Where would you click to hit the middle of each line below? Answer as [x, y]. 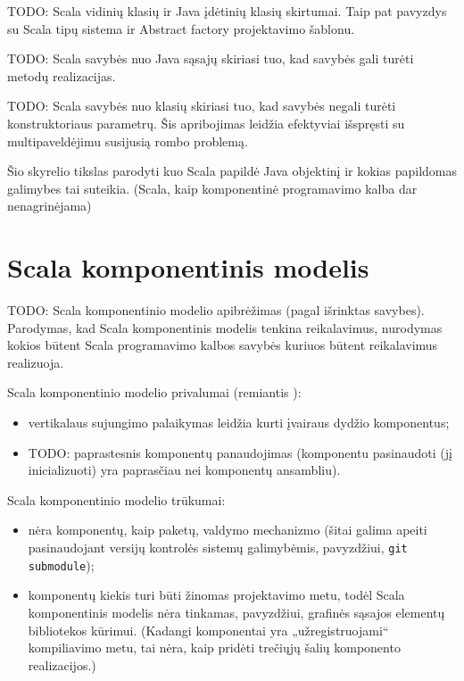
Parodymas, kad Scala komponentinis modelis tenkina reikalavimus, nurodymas [225, 327]
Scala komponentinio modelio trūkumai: [116, 499]
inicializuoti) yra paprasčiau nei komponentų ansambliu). [184, 470]
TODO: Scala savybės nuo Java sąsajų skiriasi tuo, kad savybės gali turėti [211, 58]
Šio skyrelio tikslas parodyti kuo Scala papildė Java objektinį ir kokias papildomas [232, 171]
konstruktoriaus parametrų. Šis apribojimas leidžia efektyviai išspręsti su [206, 123]
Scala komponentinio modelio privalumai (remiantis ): [154, 392]
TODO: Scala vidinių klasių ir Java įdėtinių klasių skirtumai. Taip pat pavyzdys [227, 11]
